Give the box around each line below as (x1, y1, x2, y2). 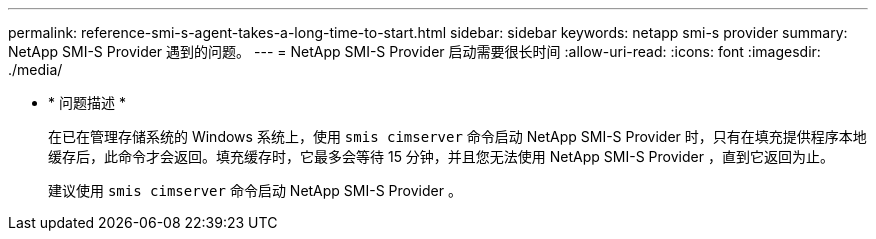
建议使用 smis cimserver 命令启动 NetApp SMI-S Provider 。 (48, 182, 462, 199)
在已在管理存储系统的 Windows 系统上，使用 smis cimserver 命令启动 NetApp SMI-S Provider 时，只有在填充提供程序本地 (48, 128, 867, 145)
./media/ (8, 61, 63, 78)
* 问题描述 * (48, 94, 126, 111)
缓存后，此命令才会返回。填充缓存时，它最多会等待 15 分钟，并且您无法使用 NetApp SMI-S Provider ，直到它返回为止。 (48, 148, 834, 165)
